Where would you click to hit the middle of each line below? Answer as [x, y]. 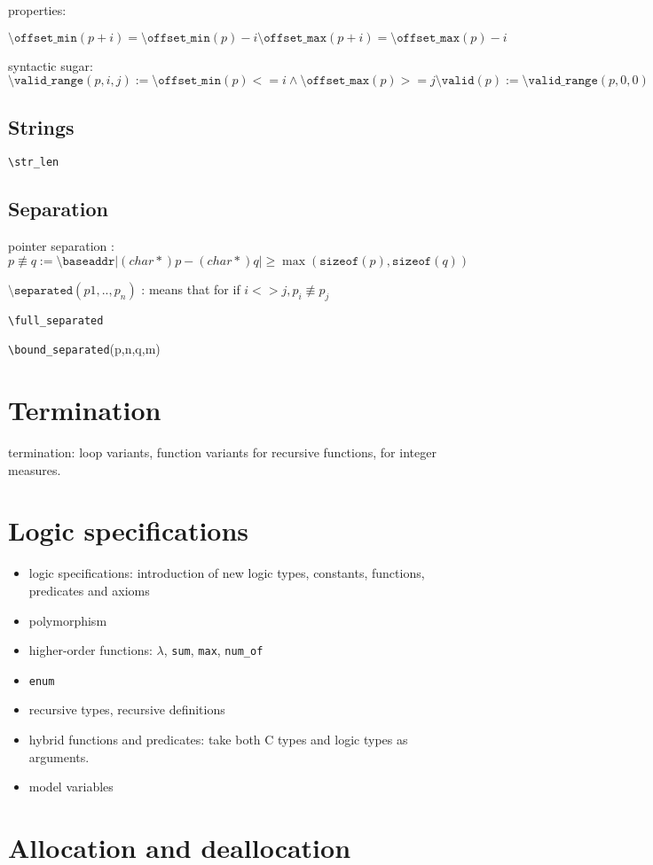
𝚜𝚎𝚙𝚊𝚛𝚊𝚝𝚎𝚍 [44, 290]
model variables [71, 787]
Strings [41, 126]
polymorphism [68, 620]
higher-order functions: [90, 650]
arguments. [59, 756]
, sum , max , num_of [213, 650]
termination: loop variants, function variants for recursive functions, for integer [222, 452]
